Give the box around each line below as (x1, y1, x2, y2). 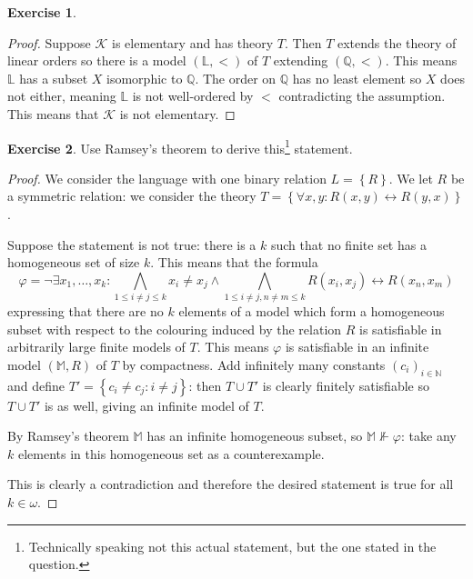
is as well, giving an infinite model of (44, 395, 249, 414)
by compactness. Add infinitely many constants (122, 354, 386, 374)
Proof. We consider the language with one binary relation (7, 168, 327, 187)
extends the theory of (337, 33, 457, 52)
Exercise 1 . (7, 3, 76, 21)
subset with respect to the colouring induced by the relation (7, 319, 342, 338)
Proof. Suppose (7, 33, 91, 52)
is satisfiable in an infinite (285, 337, 429, 356)
